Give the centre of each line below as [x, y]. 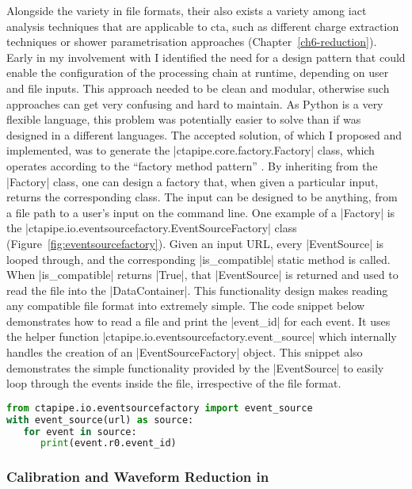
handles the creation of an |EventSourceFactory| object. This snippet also [185, 352]
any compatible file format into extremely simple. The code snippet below [186, 306]
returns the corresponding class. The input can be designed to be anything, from [202, 197]
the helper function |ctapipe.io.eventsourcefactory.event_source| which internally [202, 336]
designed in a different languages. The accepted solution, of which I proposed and [204, 134]
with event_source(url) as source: [100, 420]
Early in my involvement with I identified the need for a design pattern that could [206, 57]
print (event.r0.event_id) [108, 443]
